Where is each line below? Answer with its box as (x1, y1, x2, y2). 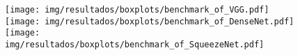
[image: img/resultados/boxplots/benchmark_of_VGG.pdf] (5, 5, 269, 15)
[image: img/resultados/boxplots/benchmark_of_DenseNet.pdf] (5, 16, 295, 26)
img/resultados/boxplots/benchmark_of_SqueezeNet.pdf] (5, 39, 265, 49)
